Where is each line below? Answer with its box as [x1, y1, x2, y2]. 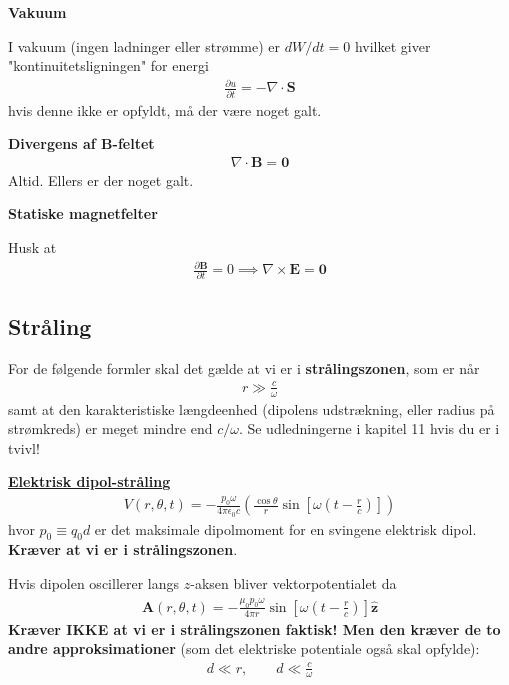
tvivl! [8, 437, 40, 458]
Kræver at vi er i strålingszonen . [8, 539, 238, 560]
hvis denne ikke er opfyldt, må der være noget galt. [8, 99, 322, 120]
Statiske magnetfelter [8, 203, 158, 224]
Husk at [8, 237, 57, 258]
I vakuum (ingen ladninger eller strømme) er [8, 35, 281, 56]
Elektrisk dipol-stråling [8, 471, 171, 492]
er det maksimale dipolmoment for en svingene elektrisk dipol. [94, 518, 477, 539]
